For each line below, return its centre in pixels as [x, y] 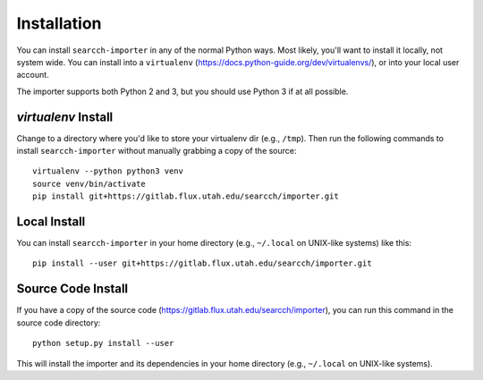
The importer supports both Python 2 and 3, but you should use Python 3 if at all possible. [182, 91]
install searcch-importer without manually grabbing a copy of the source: [157, 151]
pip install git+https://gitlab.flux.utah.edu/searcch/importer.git [186, 196]
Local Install [51, 222]
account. [33, 75]
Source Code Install [72, 289]
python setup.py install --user [103, 343]
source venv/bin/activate [89, 184]
